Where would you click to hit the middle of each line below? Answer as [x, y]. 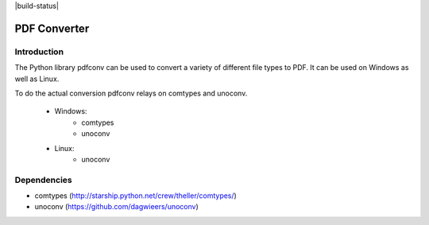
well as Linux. [37, 79]
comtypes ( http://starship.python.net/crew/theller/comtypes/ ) [136, 196]
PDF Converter [52, 28]
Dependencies [44, 180]
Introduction [39, 52]
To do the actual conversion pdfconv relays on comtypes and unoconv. [131, 93]
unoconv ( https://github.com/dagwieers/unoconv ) [116, 207]
